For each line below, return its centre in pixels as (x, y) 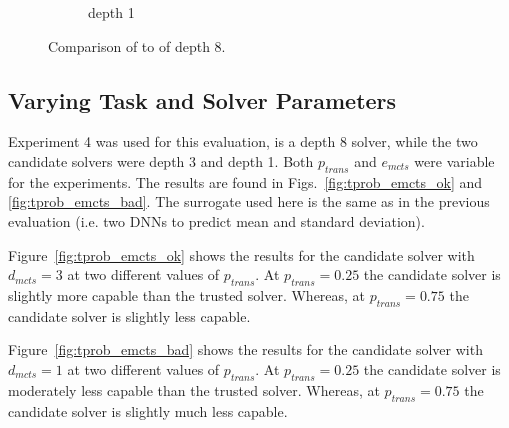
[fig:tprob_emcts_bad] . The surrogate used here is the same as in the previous (249, 201)
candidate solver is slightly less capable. (129, 315)
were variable (454, 160)
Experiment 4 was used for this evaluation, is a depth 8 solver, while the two (243, 141)
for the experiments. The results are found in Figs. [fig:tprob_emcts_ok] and (245, 181)
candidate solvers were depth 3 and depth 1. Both (161, 160)
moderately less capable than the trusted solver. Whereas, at (194, 389)
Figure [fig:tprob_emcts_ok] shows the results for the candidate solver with (241, 254)
